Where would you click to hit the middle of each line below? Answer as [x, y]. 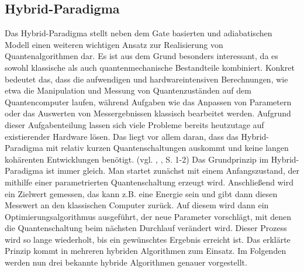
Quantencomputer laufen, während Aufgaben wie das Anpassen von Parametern [148, 101]
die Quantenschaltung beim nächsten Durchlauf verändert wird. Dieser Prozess [146, 228]
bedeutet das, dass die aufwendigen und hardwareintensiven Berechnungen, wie [146, 79]
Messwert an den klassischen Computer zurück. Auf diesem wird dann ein [137, 205]
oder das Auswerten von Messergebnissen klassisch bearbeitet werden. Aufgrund [148, 113]
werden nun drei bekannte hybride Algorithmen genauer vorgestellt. [126, 262]
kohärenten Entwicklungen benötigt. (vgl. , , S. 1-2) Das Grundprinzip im [137, 159]
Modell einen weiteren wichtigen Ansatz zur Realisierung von [114, 44]
